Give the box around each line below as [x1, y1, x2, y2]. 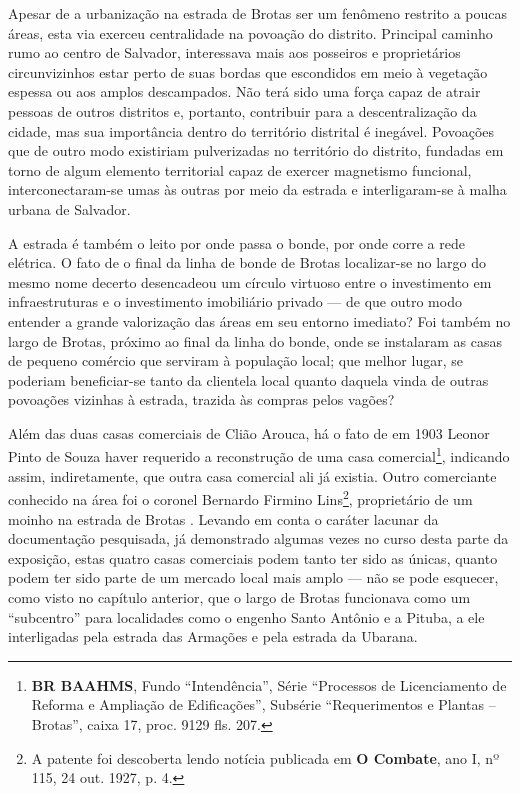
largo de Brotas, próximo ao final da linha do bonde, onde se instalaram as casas [8, 330, 502, 351]
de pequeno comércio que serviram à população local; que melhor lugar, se [8, 350, 463, 371]
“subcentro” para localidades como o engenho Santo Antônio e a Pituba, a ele [8, 606, 485, 627]
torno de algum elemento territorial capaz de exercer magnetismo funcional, [8, 159, 472, 180]
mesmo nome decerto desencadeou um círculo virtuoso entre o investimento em [8, 271, 492, 292]
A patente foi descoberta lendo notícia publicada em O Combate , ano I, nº [31, 747, 500, 768]
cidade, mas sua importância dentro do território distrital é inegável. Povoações [8, 120, 495, 141]
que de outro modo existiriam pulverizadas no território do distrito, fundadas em [8, 140, 504, 161]
